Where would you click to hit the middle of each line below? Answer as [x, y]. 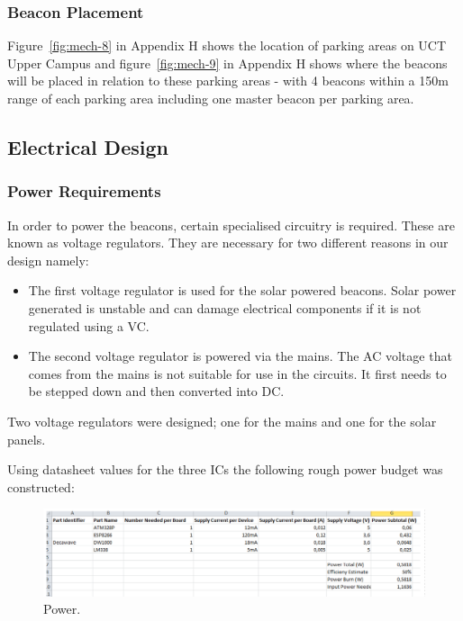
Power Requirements [84, 191]
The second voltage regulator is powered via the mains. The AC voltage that [240, 356]
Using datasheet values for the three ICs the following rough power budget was [225, 469]
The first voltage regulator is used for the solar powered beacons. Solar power [242, 290]
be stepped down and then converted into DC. [156, 391]
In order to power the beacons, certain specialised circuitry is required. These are [231, 225]
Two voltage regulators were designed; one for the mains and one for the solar [222, 421]
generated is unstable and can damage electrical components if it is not [225, 307]
